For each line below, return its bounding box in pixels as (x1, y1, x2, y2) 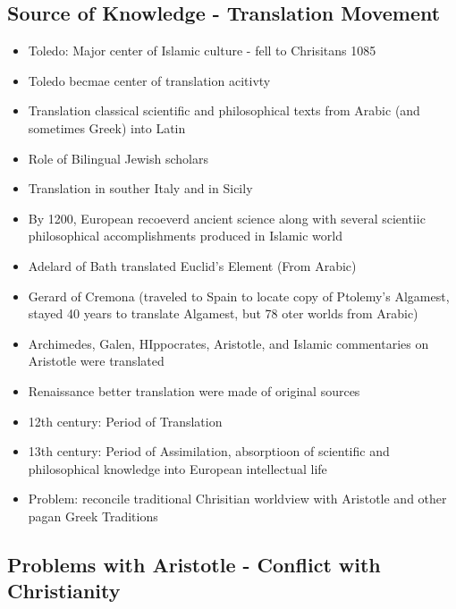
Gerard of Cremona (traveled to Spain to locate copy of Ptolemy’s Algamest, (28, 286, 450, 305)
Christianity (7, 577, 121, 605)
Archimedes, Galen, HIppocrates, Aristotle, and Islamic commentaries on (28, 334, 429, 352)
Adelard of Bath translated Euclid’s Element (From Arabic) (28, 256, 357, 275)
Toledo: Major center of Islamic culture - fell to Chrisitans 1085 (28, 41, 376, 60)
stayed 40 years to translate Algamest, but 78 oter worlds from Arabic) (28, 304, 418, 323)
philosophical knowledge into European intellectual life (28, 459, 327, 478)
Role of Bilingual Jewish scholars (28, 148, 208, 167)
